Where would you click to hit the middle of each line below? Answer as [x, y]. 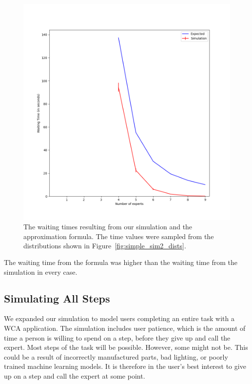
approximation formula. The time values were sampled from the [119, 236]
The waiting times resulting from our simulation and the [108, 227]
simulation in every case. [41, 272]
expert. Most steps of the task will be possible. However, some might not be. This [126, 347]
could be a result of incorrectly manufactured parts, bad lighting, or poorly [116, 356]
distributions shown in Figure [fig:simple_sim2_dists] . [105, 246]
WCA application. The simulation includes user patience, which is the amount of [125, 328]
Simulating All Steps [57, 298]
